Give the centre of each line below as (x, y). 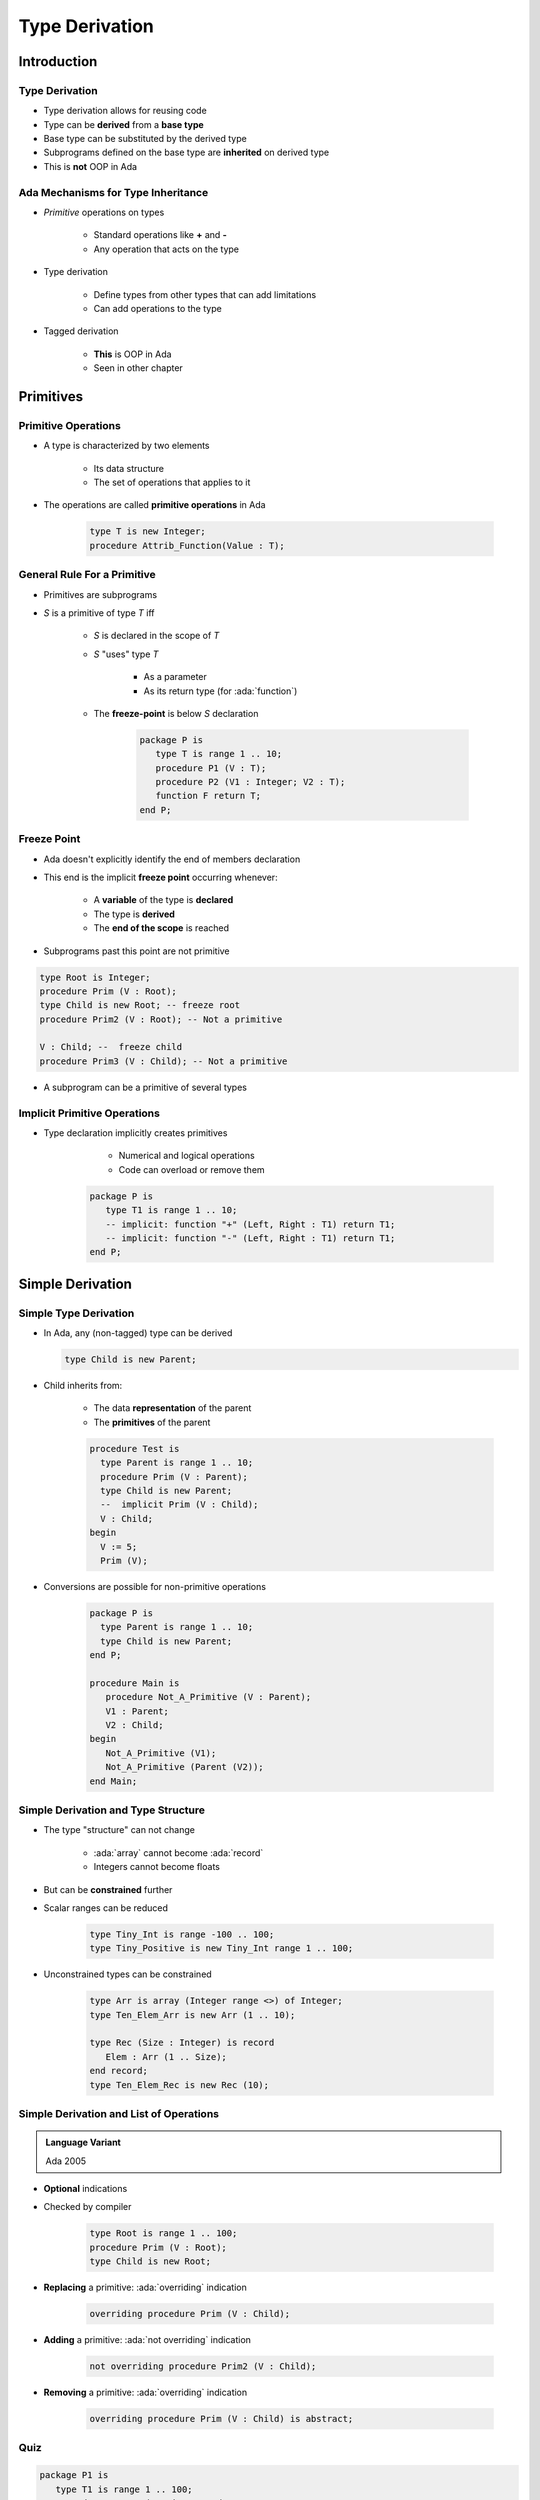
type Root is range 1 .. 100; (163, 2233)
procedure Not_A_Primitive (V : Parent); (208, 1697)
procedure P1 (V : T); (211, 768)
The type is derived (134, 914)
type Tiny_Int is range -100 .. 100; (182, 1934)
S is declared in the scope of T (156, 636)
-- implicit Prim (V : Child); (179, 1504)
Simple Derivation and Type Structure (111, 1810)
